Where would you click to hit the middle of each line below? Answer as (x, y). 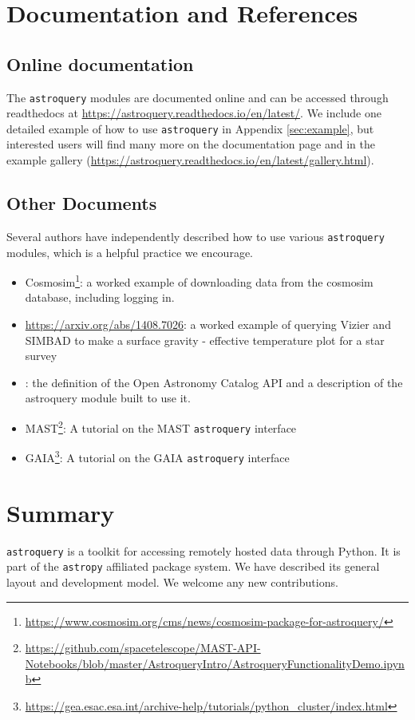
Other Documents (82, 203)
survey (41, 356)
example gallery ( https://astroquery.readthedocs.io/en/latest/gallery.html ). (190, 160)
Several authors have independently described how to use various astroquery (196, 236)
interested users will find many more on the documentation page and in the (191, 144)
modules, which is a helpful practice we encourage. (130, 252)
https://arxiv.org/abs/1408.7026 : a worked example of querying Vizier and (208, 324)
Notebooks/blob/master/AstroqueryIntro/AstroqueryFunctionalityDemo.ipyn (215, 663)
